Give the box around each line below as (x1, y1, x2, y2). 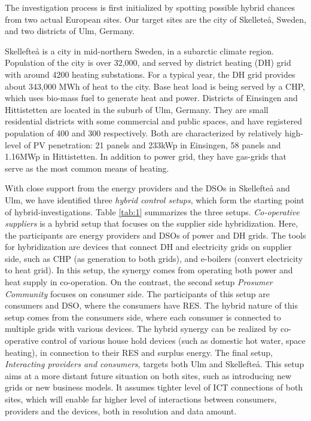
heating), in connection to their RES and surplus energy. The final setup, (5, 346, 273, 358)
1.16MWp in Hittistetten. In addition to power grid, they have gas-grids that (5, 150, 286, 163)
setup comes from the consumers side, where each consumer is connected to (5, 310, 281, 323)
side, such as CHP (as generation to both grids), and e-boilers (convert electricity (5, 252, 303, 264)
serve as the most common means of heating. (5, 161, 169, 174)
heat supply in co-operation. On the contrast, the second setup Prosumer (5, 276, 273, 288)
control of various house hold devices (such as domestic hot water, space (41, 334, 306, 347)
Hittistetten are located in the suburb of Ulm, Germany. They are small (5, 103, 269, 115)
